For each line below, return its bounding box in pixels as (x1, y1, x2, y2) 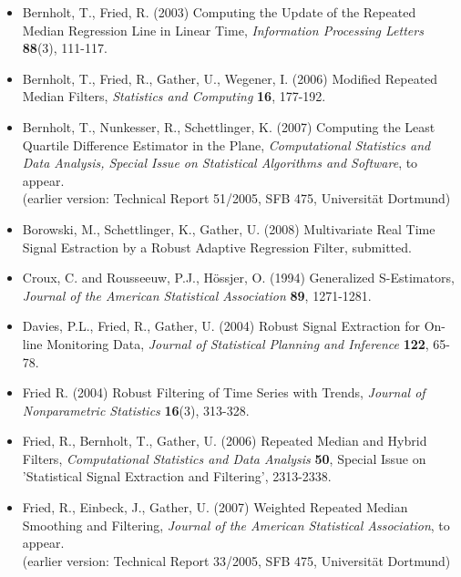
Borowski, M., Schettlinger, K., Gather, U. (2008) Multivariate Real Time (22, 219, 435, 238)
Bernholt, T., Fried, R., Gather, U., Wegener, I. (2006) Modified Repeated (22, 68, 438, 88)
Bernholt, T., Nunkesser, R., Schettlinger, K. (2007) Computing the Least (22, 117, 435, 136)
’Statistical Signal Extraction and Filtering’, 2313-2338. (22, 467, 332, 486)
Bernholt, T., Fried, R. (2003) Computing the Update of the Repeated (22, 3, 416, 21)
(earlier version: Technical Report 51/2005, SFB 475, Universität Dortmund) (22, 189, 451, 208)
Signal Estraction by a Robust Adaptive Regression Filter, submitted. (22, 237, 412, 256)
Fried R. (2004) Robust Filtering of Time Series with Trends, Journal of (22, 383, 425, 402)
